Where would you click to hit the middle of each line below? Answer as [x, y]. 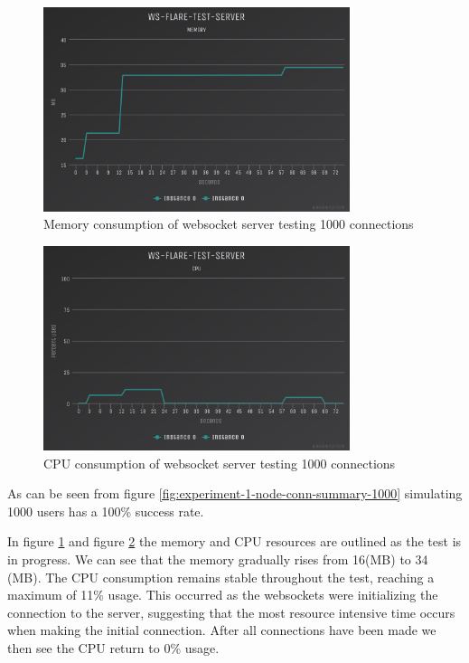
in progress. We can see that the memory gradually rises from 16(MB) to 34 [218, 559]
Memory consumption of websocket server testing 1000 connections [229, 224]
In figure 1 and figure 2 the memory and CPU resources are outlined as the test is [234, 541]
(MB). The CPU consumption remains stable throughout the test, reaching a [221, 577]
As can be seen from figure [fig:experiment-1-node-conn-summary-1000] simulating [235, 493]
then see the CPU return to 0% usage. [113, 647]
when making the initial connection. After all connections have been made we [222, 630]
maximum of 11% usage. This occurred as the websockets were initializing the [223, 595]
